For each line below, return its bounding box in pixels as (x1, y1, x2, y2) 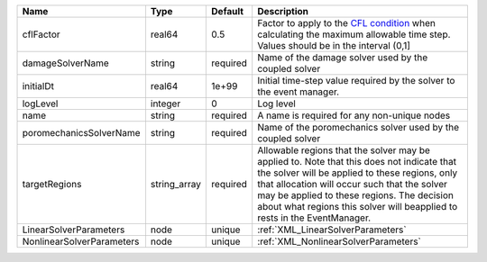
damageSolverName (22, 57, 110, 69)
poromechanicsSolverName (22, 127, 141, 139)
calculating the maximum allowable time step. (257, 28, 451, 41)
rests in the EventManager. (257, 212, 372, 224)
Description (257, 5, 309, 17)
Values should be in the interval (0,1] (257, 40, 410, 51)
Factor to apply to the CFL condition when (257, 17, 436, 29)
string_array (150, 178, 202, 190)
